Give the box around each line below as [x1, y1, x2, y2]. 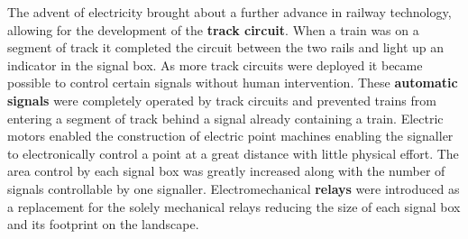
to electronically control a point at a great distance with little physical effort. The [7, 143, 459, 162]
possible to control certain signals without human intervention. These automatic [7, 73, 458, 92]
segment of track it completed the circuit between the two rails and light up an [7, 38, 445, 57]
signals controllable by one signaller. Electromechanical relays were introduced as [7, 179, 460, 198]
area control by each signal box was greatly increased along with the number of [7, 161, 445, 180]
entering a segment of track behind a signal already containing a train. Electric [7, 108, 444, 127]
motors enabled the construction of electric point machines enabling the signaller [7, 126, 454, 145]
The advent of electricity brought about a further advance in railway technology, [7, 3, 452, 21]
